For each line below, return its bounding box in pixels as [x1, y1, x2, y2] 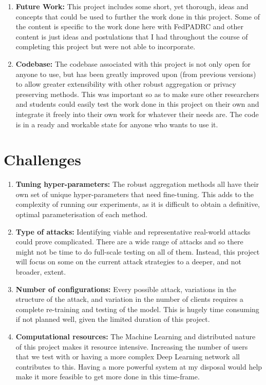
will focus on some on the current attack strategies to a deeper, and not [15, 256, 241, 267]
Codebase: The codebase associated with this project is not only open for [15, 58, 251, 69]
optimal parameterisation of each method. [15, 209, 148, 220]
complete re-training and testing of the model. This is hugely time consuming [15, 303, 259, 314]
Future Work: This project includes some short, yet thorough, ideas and [15, 1, 249, 11]
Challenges [4, 149, 81, 170]
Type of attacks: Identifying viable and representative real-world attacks [15, 226, 251, 237]
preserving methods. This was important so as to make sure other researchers [15, 88, 259, 99]
